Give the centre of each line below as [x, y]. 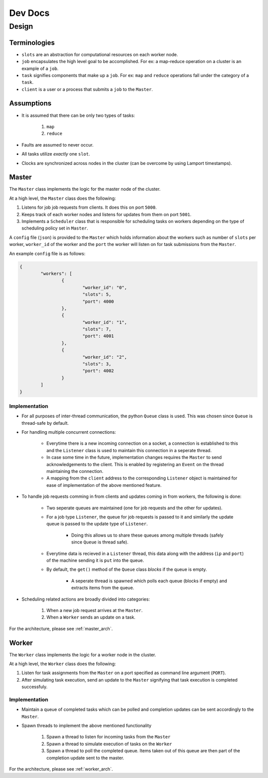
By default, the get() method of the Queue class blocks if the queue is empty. [127, 569]
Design [21, 26]
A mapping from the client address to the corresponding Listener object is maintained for [142, 478]
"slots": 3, [97, 364]
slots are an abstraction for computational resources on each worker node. [100, 54]
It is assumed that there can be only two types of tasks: [78, 115]
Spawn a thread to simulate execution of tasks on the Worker [109, 744]
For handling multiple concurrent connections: [69, 432]
